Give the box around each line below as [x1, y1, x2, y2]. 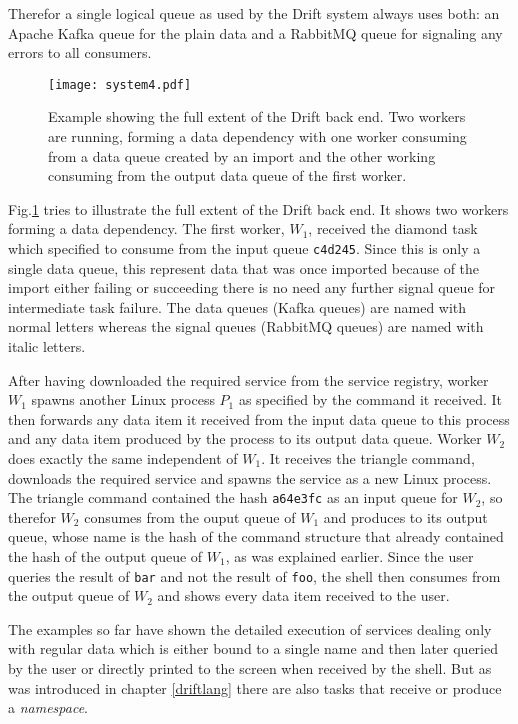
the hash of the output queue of [8, 546, 203, 567]
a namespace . [8, 697, 88, 718]
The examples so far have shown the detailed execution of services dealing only [8, 618, 492, 639]
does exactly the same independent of [8, 448, 238, 468]
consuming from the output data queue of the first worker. [48, 165, 407, 186]
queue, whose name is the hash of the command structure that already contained [8, 526, 504, 547]
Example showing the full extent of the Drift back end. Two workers [48, 106, 466, 127]
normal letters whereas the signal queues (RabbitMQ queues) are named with [8, 316, 484, 337]
